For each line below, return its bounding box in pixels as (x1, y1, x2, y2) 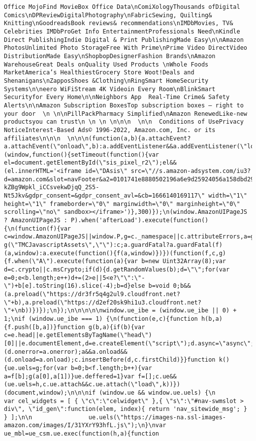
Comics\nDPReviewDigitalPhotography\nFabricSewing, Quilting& (4, 11, 212, 19)
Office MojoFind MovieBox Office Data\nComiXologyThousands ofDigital (4, 3, 240, 10)
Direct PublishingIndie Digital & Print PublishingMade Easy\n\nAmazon (4, 36, 244, 43)
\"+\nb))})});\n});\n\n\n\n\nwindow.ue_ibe (4, 307, 149, 314)
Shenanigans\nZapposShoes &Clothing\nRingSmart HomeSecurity (4, 77, 209, 84)
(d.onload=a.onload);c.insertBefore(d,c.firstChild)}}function (4, 356, 216, 364)
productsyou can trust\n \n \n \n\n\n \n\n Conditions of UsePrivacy (4, 118, 244, 126)
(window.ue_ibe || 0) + (159, 307, 237, 314)
